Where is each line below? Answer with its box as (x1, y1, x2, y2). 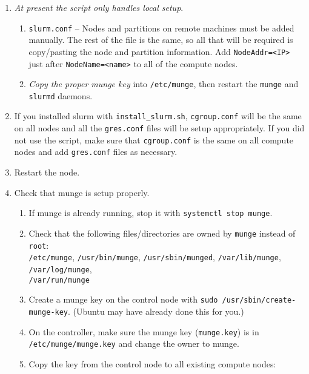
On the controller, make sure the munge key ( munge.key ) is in (28, 325, 259, 338)
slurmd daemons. (28, 89, 93, 102)
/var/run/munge (28, 275, 90, 284)
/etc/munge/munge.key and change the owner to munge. (28, 337, 239, 350)
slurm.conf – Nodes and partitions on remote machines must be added (28, 21, 294, 34)
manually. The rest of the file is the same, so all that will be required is (28, 33, 293, 46)
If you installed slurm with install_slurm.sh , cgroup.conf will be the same (14, 110, 302, 122)
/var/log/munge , (28, 262, 92, 275)
